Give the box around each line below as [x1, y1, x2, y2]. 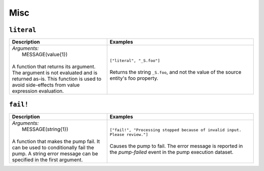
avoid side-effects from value [12, 82, 80, 88]
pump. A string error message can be [12, 150, 98, 157]
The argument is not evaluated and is [12, 69, 98, 76]
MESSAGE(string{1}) [22, 126, 68, 132]
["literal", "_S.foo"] [110, 58, 160, 63]
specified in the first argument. [12, 156, 83, 163]
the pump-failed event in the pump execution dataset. [110, 149, 234, 155]
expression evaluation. [12, 88, 64, 95]
